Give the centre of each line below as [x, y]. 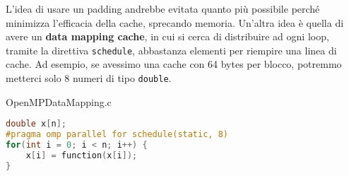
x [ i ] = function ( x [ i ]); [82, 155]
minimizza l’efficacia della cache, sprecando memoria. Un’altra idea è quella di [175, 22]
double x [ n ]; [36, 124]
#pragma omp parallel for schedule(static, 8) [117, 135]
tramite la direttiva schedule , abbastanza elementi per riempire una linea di [171, 50]
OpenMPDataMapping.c [59, 101]
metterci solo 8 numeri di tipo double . [89, 78]
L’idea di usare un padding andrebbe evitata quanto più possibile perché [163, 8]
